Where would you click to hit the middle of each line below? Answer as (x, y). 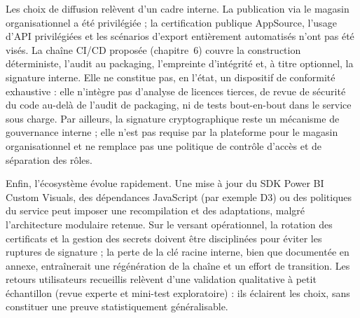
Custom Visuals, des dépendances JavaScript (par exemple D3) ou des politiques (179, 196)
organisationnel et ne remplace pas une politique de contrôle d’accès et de (164, 145)
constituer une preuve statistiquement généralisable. (117, 306)
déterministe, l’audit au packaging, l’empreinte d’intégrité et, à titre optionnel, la (180, 63)
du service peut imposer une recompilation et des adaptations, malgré (155, 210)
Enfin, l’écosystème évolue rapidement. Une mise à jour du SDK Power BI (165, 183)
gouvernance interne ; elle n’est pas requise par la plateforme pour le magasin (172, 132)
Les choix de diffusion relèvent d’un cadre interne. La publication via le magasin (178, 8)
